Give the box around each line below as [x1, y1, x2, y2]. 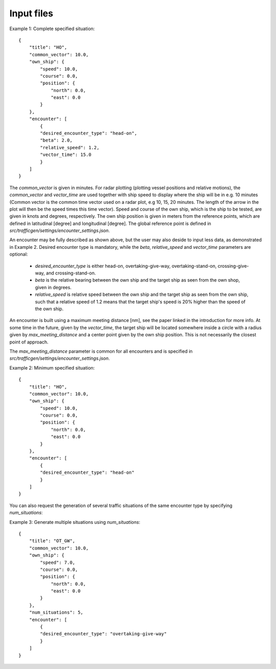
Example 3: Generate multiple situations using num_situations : [9, 519, 141, 525]
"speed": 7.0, [40, 560, 76, 565]
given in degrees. [35, 284, 72, 290]
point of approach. [9, 339, 49, 345]
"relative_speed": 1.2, [40, 145, 100, 150]
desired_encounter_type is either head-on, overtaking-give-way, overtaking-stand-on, [35, 263, 217, 269]
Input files [9, 8, 54, 19]
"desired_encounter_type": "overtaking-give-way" [40, 631, 167, 637]
